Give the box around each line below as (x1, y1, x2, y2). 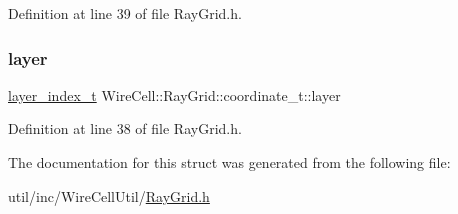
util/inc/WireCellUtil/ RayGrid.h (8, 185, 210, 206)
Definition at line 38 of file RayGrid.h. (8, 118, 242, 139)
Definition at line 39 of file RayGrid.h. (8, 3, 242, 23)
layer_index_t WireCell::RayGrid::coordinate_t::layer (8, 84, 341, 105)
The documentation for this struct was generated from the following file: (8, 152, 451, 172)
